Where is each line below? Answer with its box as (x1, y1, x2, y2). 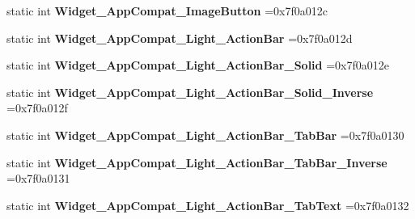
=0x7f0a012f (6, 99, 68, 116)
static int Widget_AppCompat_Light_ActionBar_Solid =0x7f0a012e (6, 57, 389, 74)
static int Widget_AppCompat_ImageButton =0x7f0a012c (6, 2, 328, 19)
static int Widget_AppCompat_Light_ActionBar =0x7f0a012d (6, 29, 353, 46)
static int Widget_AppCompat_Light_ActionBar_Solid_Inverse (6, 83, 374, 100)
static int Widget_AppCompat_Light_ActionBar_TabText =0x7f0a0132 (6, 196, 409, 213)
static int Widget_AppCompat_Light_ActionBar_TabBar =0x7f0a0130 (6, 126, 404, 143)
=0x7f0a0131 (6, 170, 70, 187)
